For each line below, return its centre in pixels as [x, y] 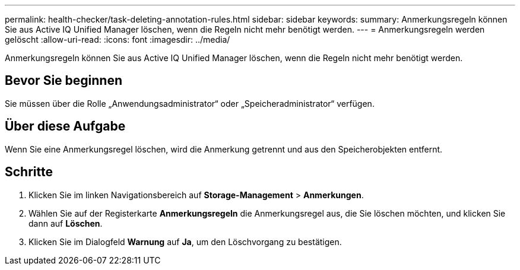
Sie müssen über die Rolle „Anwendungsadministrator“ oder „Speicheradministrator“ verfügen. [190, 103]
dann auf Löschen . [66, 223]
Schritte [29, 172]
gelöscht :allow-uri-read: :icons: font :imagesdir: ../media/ [118, 39]
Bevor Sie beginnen [64, 81]
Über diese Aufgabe [65, 126]
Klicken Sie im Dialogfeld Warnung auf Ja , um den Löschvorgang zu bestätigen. [185, 242]
